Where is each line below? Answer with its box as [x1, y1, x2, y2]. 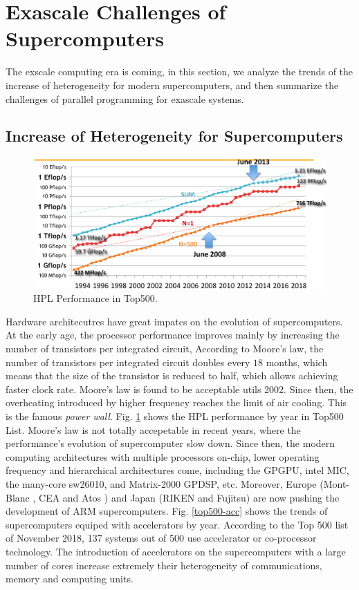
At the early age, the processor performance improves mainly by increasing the [6, 327, 340, 342]
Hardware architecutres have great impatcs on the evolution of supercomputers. [6, 314, 343, 328]
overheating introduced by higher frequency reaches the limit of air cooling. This [6, 395, 347, 410]
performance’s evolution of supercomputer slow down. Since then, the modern [6, 436, 335, 450]
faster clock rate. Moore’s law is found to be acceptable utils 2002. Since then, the [6, 381, 353, 396]
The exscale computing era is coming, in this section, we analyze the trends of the [6, 64, 353, 79]
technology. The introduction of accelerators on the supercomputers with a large [6, 544, 346, 558]
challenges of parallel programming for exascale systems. [6, 91, 244, 106]
